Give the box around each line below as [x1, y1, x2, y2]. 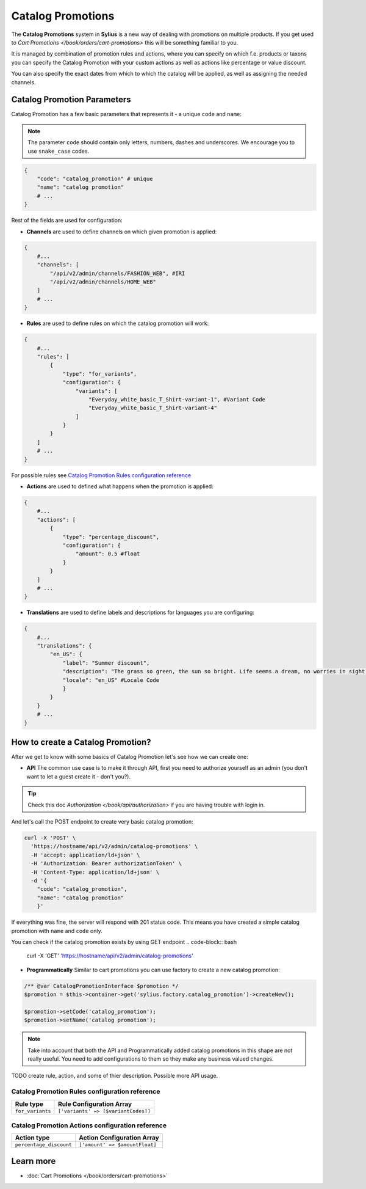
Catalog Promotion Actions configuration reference [11, 1121, 167, 1130]
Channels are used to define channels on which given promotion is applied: [26, 228, 217, 235]
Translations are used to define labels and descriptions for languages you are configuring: [26, 609, 254, 616]
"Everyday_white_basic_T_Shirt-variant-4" [88, 404, 218, 412]
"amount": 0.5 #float [75, 551, 140, 557]
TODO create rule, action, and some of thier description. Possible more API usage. [11, 1072, 218, 1080]
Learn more [11, 1155, 56, 1166]
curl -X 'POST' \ [24, 835, 76, 841]
